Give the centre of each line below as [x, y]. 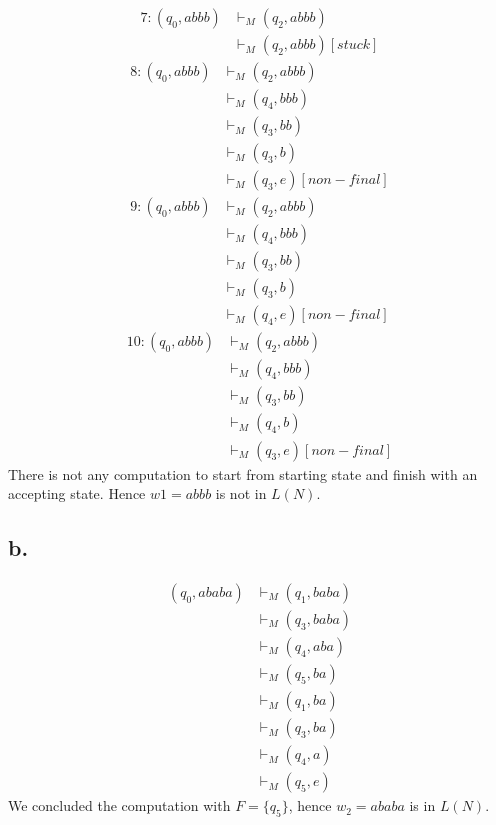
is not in [241, 493]
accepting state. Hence [77, 493]
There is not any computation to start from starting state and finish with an [243, 473]
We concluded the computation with [119, 805]
